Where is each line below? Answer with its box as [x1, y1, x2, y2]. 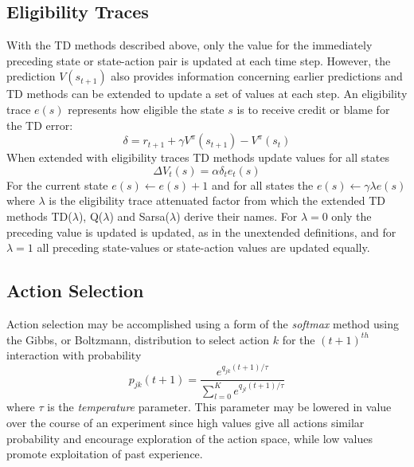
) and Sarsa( [109, 207, 170, 224]
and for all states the [211, 176, 314, 193]
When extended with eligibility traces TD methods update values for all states [6, 149, 389, 166]
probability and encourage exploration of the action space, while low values [6, 430, 373, 446]
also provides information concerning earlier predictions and [111, 68, 403, 84]
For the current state [6, 176, 108, 193]
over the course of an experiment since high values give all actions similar [6, 414, 365, 430]
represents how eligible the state [68, 100, 225, 117]
